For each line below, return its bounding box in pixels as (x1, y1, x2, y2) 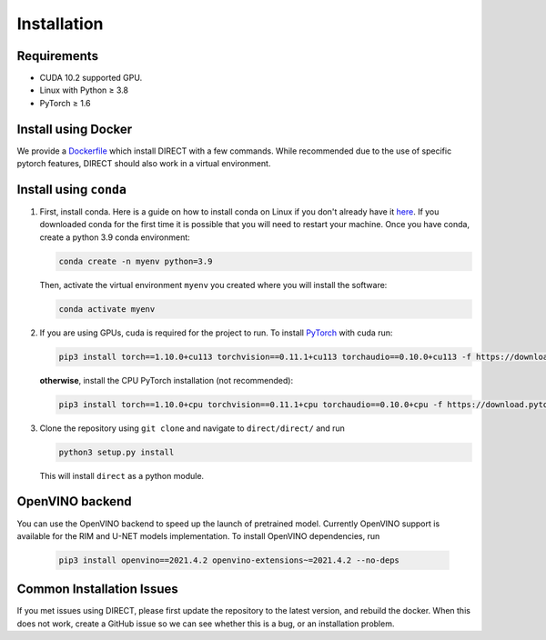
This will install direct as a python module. (39, 470, 205, 481)
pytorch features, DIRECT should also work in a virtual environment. (16, 158, 271, 169)
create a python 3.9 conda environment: (39, 232, 190, 243)
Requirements (16, 48, 99, 64)
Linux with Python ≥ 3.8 (39, 85, 129, 95)
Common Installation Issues (16, 582, 179, 597)
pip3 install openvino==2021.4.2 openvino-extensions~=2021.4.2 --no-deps (58, 555, 400, 565)
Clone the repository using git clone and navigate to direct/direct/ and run (39, 423, 346, 434)
